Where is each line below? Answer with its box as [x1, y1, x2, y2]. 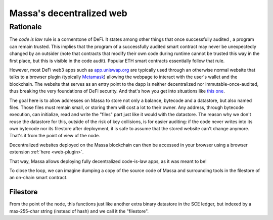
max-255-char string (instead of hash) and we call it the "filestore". [9, 208, 149, 214]
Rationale [9, 22, 42, 31]
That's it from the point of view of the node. [9, 133, 101, 139]
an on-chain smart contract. [9, 175, 68, 181]
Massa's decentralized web [9, 8, 127, 19]
